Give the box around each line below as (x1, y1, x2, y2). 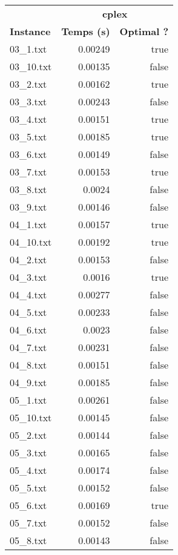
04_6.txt (10, 323, 47, 337)
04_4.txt (10, 287, 47, 301)
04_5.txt (10, 305, 47, 319)
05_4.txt (10, 463, 47, 477)
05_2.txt (10, 428, 47, 442)
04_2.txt (10, 252, 47, 266)
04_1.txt (10, 217, 47, 231)
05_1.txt (10, 393, 47, 407)
